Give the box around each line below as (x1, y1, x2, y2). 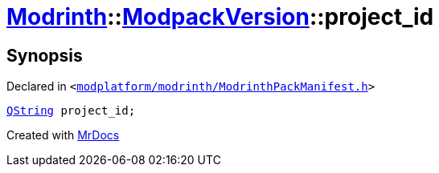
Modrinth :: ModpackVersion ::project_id (6, 3, 434, 30)
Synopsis (6, 45, 83, 66)
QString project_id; (6, 104, 136, 118)
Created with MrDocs (6, 128, 120, 143)
